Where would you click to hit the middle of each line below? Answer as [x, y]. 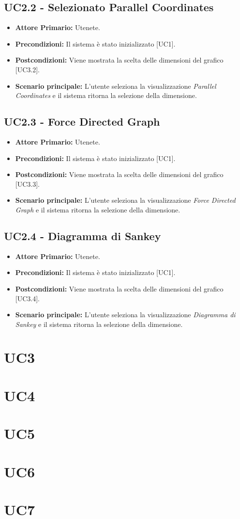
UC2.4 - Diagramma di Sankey [82, 235]
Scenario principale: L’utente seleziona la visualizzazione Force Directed [125, 200]
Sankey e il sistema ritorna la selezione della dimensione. [99, 324]
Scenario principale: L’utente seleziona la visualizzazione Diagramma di [125, 315]
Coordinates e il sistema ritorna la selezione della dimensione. [106, 95]
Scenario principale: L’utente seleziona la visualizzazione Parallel [116, 86]
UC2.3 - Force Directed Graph [82, 122]
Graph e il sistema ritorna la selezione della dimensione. [98, 209]
